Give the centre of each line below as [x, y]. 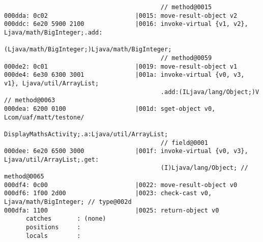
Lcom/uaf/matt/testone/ [44, 117]
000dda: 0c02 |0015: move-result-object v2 [121, 16]
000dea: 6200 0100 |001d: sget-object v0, [110, 109]
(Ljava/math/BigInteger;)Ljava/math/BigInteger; [88, 50]
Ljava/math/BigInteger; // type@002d [68, 202]
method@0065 [24, 177]
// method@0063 [30, 100]
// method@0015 [186, 7]
